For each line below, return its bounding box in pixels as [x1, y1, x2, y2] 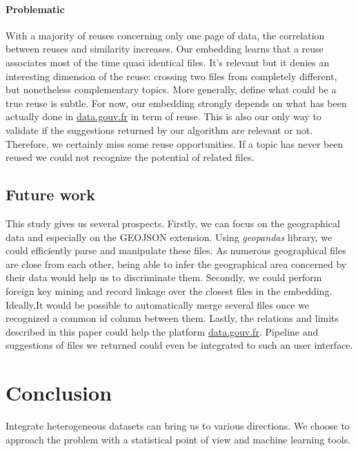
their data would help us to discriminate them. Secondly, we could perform [6, 270, 322, 285]
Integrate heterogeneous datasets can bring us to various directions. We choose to [6, 419, 350, 432]
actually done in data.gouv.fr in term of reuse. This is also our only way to [6, 109, 321, 124]
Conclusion [6, 378, 112, 407]
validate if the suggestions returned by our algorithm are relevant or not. [6, 122, 313, 137]
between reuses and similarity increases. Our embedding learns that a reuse [6, 41, 324, 56]
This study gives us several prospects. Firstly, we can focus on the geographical [6, 215, 340, 230]
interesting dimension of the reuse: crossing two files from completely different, [6, 68, 337, 83]
